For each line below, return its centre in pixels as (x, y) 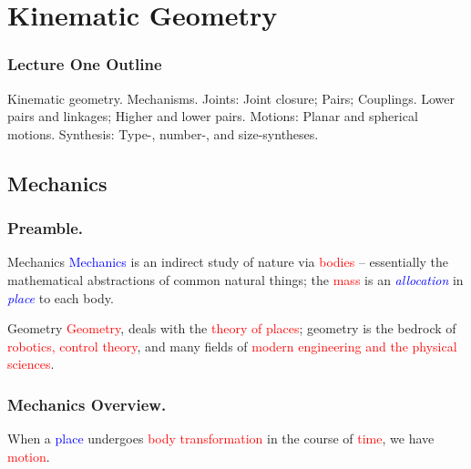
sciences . (31, 364)
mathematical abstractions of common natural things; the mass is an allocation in (235, 279)
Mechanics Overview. (87, 404)
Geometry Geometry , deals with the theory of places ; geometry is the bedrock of (232, 328)
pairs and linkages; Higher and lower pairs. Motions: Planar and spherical (213, 116)
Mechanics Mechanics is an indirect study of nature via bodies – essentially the (228, 262)
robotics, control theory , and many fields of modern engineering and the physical (232, 346)
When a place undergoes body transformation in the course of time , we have (221, 438)
